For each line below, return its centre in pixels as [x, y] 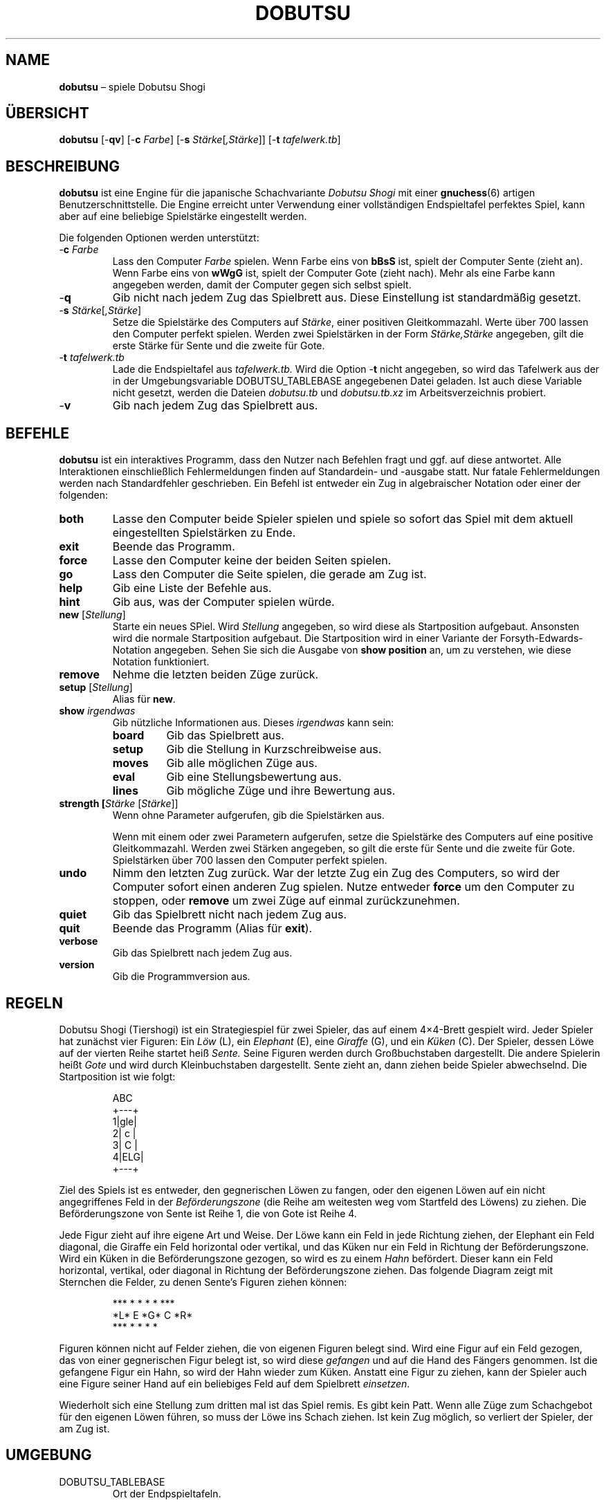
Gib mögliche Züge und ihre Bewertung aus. [281, 791]
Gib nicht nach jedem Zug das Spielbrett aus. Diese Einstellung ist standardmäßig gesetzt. [347, 298]
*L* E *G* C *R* [153, 1315]
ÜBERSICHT [47, 113]
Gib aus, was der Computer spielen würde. [223, 602]
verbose [79, 941]
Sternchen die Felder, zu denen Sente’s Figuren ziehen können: [203, 1282]
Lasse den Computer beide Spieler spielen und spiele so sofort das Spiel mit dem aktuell [343, 519]
